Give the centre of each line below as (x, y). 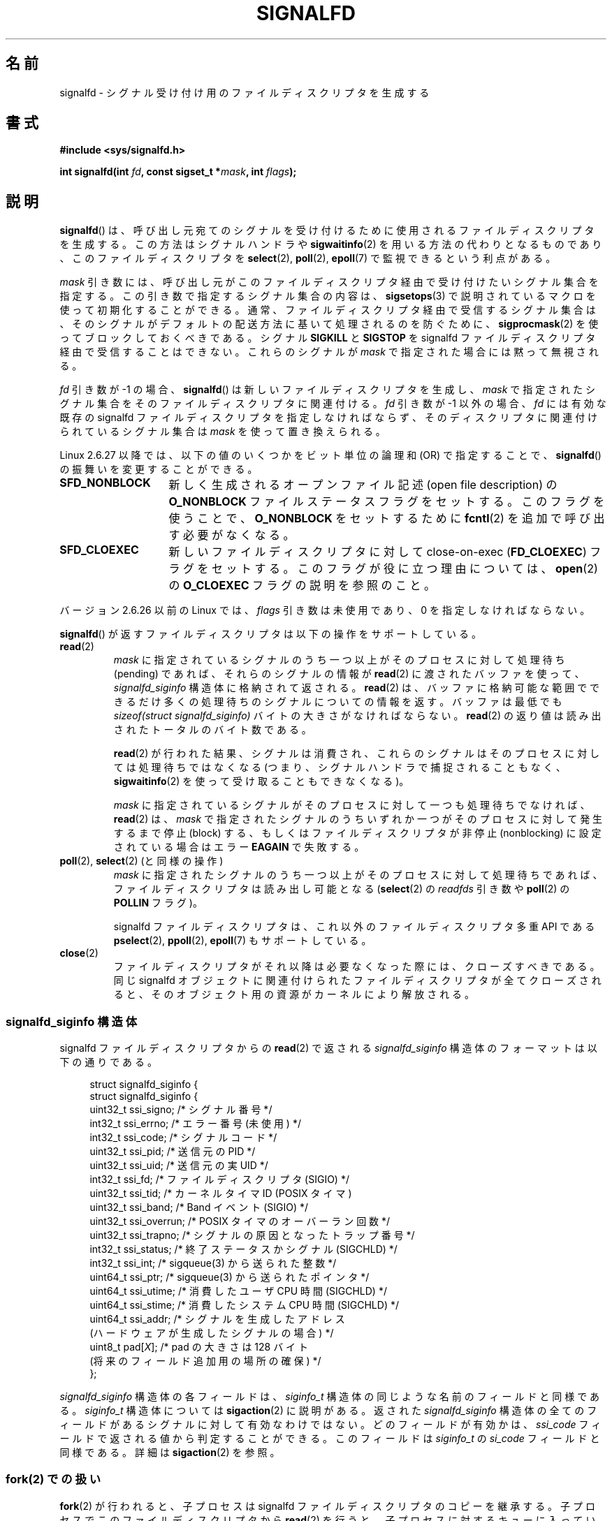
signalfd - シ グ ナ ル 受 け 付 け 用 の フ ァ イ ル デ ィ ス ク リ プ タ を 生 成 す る (245, 92)
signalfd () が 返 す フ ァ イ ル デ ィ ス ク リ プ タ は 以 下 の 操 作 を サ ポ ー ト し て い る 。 (270, 634)
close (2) (79, 953)
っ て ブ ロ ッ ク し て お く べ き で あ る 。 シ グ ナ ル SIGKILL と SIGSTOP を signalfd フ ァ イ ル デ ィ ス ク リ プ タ (328, 338)
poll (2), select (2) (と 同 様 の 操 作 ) (141, 861)
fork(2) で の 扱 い (53, 1479)
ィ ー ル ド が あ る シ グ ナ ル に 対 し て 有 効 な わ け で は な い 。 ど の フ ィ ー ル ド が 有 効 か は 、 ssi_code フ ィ (330, 1425)
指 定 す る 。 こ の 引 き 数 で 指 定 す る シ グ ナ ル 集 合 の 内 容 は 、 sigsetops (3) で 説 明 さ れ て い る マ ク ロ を (328, 296)
